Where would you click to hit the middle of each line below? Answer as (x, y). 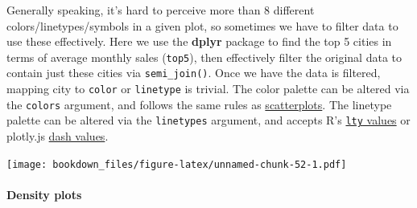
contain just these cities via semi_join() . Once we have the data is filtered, (194, 73)
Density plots (44, 194)
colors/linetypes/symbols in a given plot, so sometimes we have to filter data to (202, 25)
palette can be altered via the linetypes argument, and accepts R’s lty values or (208, 120)
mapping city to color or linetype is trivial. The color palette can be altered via (208, 89)
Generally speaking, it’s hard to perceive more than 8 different (161, 10)
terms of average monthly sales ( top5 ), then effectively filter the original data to (204, 57)
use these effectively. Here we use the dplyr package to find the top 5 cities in (199, 41)
